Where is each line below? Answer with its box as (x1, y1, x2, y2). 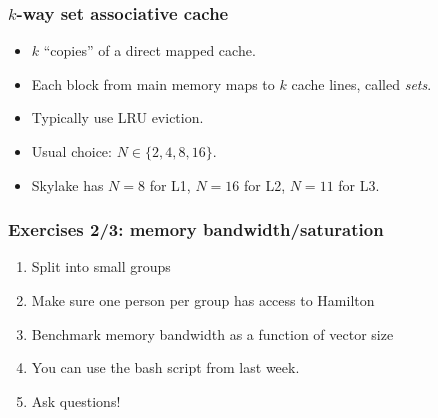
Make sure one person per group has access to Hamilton (31, 290, 375, 310)
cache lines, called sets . (291, 73, 432, 94)
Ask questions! (31, 390, 121, 411)
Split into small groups (31, 256, 171, 277)
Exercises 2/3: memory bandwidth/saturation (8, 217, 384, 242)
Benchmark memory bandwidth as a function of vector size (31, 323, 394, 344)
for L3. (338, 174, 380, 195)
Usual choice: (31, 141, 112, 161)
